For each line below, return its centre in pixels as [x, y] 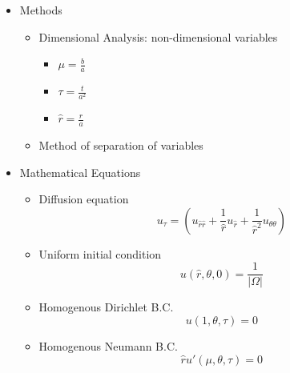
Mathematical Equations [80, 172]
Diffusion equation [84, 199]
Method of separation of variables [121, 144]
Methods [41, 10]
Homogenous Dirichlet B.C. [106, 307]
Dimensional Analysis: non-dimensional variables [158, 36]
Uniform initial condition [100, 253]
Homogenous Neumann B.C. [108, 346]
